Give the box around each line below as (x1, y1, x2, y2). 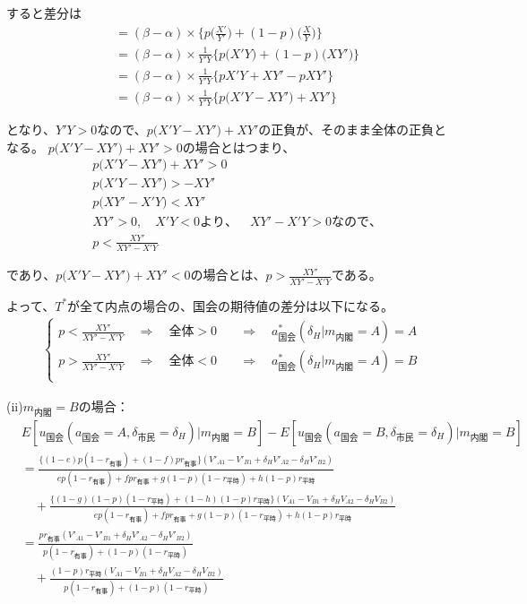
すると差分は (6, 4, 82, 22)
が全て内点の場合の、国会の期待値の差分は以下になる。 (67, 296, 394, 315)
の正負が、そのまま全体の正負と (258, 120, 446, 139)
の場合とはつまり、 (182, 137, 296, 156)
